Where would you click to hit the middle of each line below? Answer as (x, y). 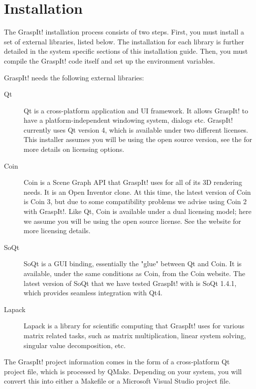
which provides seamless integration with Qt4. (93, 293)
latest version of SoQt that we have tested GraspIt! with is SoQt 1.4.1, (130, 283)
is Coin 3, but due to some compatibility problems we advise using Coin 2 (135, 201)
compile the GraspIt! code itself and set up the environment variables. (110, 60)
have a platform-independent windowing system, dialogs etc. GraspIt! (128, 120)
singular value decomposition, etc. (75, 345)
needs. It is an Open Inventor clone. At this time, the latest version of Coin (137, 192)
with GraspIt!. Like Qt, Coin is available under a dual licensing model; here (138, 211)
